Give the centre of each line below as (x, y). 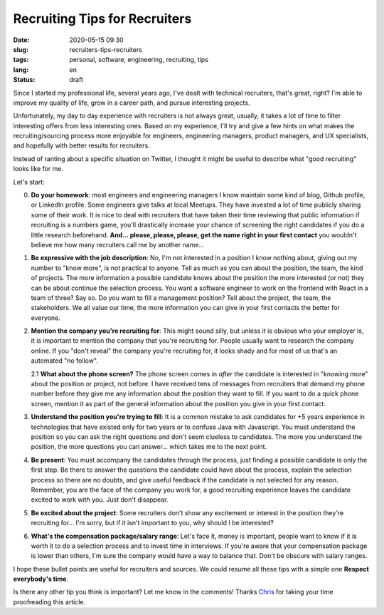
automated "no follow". (65, 361)
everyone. (46, 318)
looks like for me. (38, 169)
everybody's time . (41, 579)
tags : (21, 60)
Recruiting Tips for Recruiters (102, 19)
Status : (24, 80)
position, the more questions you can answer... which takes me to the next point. (149, 447)
